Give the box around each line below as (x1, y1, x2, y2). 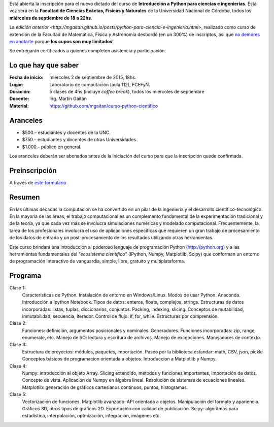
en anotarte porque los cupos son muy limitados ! (9, 38, 114, 44)
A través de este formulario (9, 179, 66, 185)
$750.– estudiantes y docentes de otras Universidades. (22, 137, 138, 143)
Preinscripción (9, 166, 57, 175)
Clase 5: (9, 391, 27, 398)
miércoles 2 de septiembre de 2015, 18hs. (49, 74, 136, 81)
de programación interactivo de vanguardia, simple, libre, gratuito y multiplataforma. (9, 258, 185, 264)
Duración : (9, 89, 31, 95)
